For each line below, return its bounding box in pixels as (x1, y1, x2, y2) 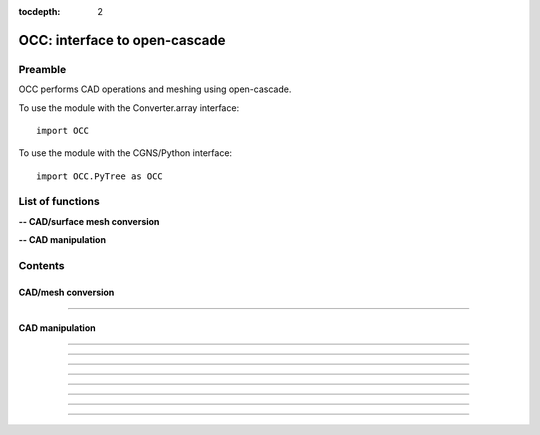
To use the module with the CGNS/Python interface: (18, 147, 233, 159)
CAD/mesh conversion (18, 286, 115, 298)
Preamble (18, 62, 67, 76)
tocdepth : (18, 6, 61, 17)
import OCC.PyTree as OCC (36, 170, 164, 182)
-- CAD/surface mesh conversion (18, 215, 160, 227)
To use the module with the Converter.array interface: (18, 101, 240, 114)
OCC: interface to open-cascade (18, 31, 226, 49)
